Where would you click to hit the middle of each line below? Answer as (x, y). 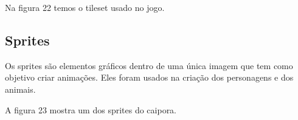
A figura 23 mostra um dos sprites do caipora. (91, 109)
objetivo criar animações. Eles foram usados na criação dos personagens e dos (149, 77)
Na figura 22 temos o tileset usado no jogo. (85, 7)
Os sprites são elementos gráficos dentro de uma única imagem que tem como (149, 65)
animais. (20, 89)
